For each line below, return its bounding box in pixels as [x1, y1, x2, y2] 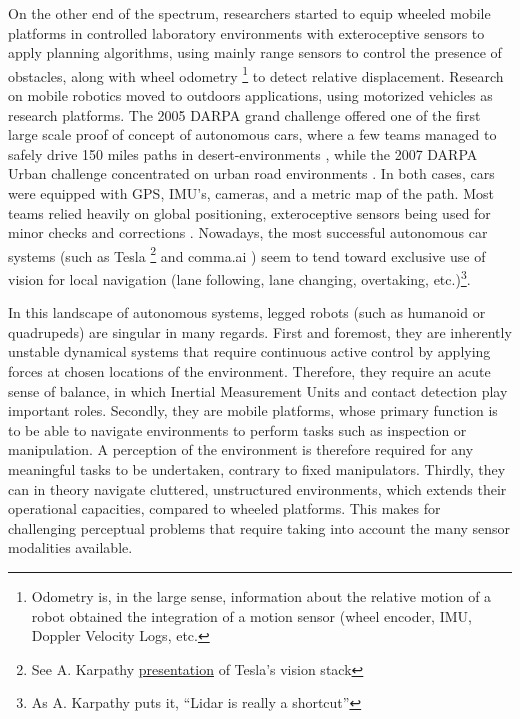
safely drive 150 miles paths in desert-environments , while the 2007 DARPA [8, 143, 478, 164]
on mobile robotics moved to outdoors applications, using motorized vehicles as [8, 85, 493, 106]
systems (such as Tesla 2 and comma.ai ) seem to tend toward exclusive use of [8, 242, 486, 266]
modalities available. [8, 537, 133, 558]
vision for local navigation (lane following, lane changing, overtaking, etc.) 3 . [8, 266, 471, 289]
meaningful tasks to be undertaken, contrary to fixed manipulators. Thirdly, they [8, 459, 506, 480]
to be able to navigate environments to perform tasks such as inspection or [8, 419, 467, 440]
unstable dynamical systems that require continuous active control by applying [8, 341, 491, 362]
